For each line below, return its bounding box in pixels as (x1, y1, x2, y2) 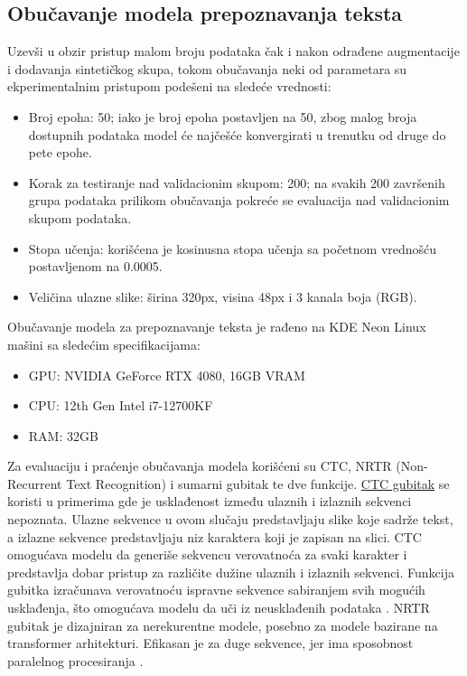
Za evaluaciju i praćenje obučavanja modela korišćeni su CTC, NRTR (7, 456, 392, 475)
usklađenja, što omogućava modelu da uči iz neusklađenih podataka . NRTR (7, 598, 430, 617)
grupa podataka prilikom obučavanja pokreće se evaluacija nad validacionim (28, 191, 450, 210)
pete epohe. (28, 143, 92, 162)
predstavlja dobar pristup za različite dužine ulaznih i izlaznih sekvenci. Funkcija (7, 562, 454, 581)
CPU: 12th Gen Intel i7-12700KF (28, 396, 213, 415)
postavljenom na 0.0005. (28, 257, 163, 276)
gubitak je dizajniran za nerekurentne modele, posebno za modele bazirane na (7, 615, 438, 634)
